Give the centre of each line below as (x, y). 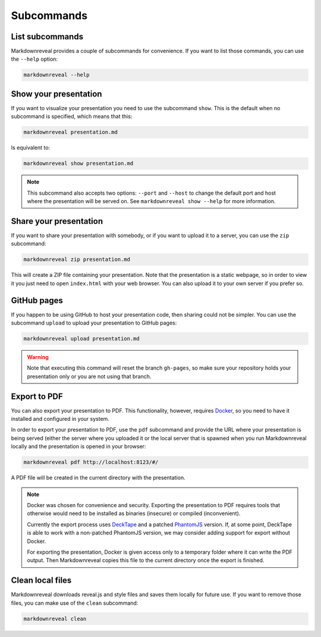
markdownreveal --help (56, 75)
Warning (38, 357)
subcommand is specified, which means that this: (72, 117)
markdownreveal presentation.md (71, 132)
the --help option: (34, 59)
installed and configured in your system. (60, 419)
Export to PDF (37, 396)
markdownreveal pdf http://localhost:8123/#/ (91, 462)
